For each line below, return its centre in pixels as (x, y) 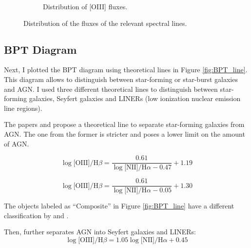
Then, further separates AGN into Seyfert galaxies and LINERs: (100, 232)
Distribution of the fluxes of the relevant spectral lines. (105, 23)
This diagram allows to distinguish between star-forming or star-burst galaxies (121, 79)
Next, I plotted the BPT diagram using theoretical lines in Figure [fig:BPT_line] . (126, 70)
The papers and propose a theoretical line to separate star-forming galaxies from (124, 124)
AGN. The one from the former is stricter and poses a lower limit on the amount (125, 134)
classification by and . (36, 215)
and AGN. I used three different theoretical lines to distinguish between (111, 89)
